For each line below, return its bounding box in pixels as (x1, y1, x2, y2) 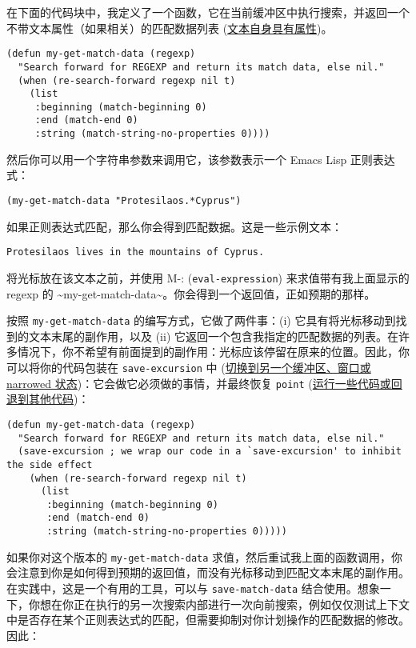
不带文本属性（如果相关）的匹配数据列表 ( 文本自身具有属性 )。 (6, 19, 333, 36)
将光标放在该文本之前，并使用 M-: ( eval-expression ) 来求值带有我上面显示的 (6, 269, 410, 286)
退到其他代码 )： (6, 390, 90, 407)
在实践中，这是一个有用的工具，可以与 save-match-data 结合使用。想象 (6, 580, 380, 597)
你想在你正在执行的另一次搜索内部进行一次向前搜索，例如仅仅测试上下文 (28, 595, 410, 612)
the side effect (6, 458, 93, 470)
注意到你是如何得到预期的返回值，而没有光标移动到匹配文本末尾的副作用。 (17, 564, 410, 581)
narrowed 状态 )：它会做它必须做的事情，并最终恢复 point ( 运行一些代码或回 (6, 374, 402, 391)
